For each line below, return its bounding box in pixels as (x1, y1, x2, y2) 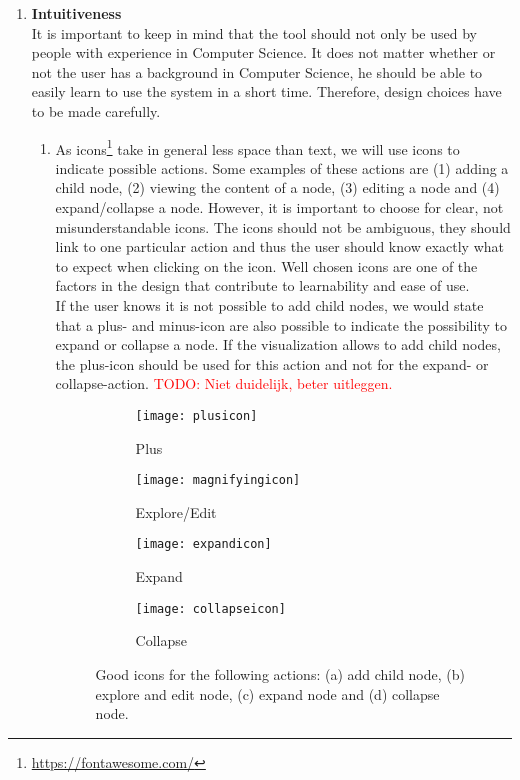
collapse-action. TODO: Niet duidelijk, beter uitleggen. (55, 373, 393, 394)
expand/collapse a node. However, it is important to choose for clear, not (55, 197, 504, 217)
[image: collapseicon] (135, 601, 286, 616)
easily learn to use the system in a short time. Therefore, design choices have (31, 81, 502, 102)
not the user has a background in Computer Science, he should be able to (31, 61, 483, 82)
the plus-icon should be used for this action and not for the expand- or (55, 353, 489, 374)
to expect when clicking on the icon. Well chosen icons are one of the (55, 255, 478, 276)
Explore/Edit (135, 501, 217, 522)
